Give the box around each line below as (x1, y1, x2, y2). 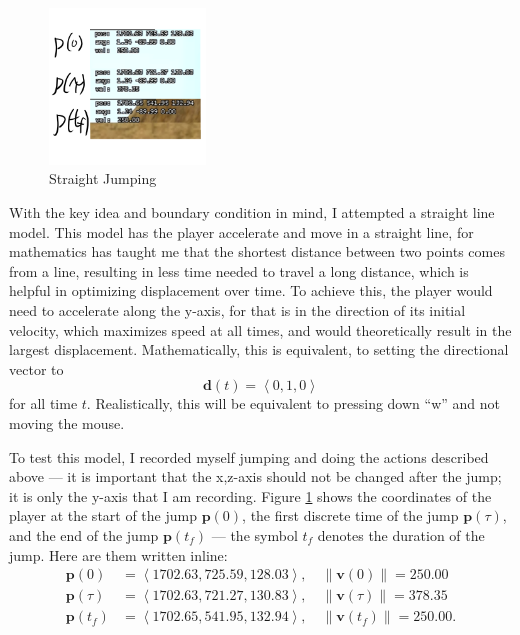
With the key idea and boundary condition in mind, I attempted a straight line (9, 202, 495, 223)
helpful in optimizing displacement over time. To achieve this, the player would (9, 280, 493, 301)
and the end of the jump (9, 524, 159, 545)
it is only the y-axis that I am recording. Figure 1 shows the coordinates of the (9, 485, 492, 506)
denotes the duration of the (317, 524, 485, 545)
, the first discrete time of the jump (242, 505, 459, 526)
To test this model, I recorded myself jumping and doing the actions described (9, 446, 489, 467)
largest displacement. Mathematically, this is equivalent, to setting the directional (9, 339, 509, 360)
